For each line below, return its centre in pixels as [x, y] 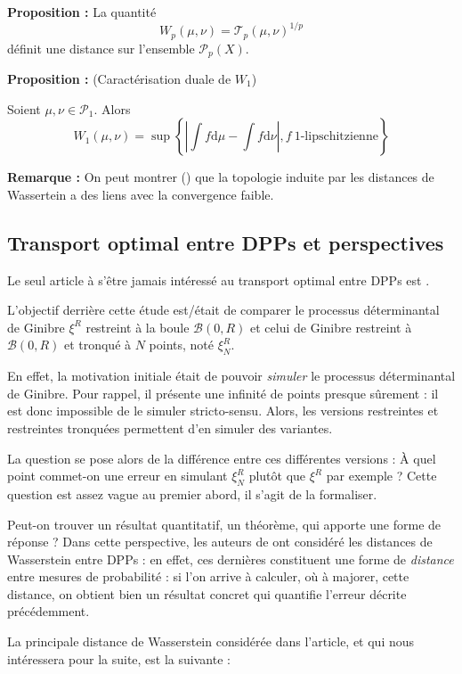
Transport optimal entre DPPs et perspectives [226, 242]
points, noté [182, 345]
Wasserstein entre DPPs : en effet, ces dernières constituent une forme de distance [231, 559]
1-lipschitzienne [336, 137]
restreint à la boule [138, 327]
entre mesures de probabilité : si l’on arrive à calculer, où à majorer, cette [208, 576]
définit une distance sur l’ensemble [101, 48]
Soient [24, 108]
